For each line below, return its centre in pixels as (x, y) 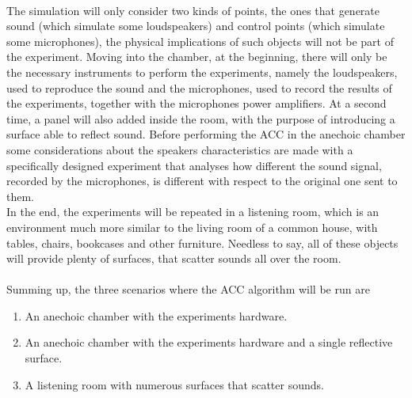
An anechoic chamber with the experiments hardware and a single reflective (209, 342)
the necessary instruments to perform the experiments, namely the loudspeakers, (202, 72)
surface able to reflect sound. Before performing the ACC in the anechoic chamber (206, 134)
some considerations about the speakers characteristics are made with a (180, 149)
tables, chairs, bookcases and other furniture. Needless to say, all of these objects (202, 243)
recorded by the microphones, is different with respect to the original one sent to (202, 181)
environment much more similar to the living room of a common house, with (192, 227)
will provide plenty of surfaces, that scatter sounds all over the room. (174, 258)
